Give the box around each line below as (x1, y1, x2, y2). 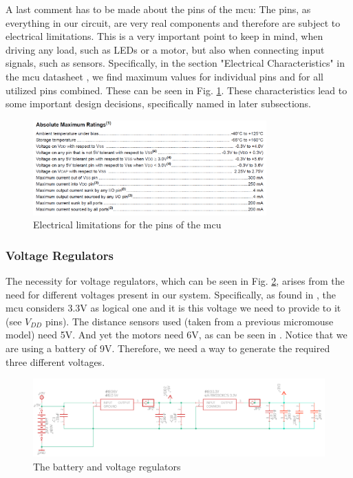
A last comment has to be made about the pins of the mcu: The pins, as (6, 2, 311, 16)
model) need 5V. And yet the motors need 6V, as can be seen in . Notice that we (6, 327, 347, 342)
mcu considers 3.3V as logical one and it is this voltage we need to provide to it (6, 301, 341, 315)
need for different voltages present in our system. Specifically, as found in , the (6, 287, 336, 301)
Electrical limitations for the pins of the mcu (33, 217, 222, 232)
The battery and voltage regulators (33, 459, 181, 473)
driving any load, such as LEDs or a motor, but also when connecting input (6, 42, 325, 56)
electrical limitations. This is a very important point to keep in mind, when (6, 29, 323, 43)
